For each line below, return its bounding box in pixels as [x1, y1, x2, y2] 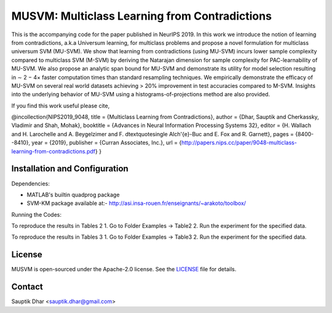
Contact [11, 282, 43, 292]
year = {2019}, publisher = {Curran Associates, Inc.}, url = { [31, 139, 182, 147]
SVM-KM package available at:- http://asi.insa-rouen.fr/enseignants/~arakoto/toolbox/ [26, 199, 246, 207]
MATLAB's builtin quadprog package [26, 191, 120, 198]
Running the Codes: [11, 211, 61, 218]
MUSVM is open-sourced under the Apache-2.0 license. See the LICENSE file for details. [11, 266, 237, 273]
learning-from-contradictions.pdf [11, 147, 96, 155]
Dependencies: [11, 180, 50, 187]
